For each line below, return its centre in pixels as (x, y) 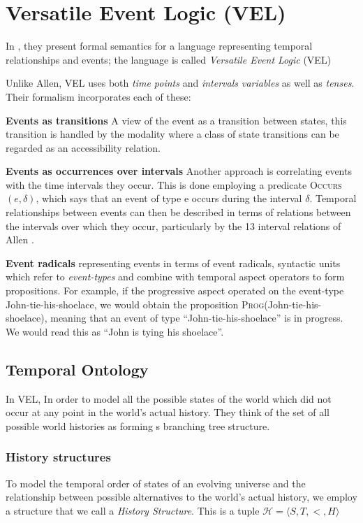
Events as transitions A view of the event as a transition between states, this (176, 120)
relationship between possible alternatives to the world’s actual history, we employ (181, 497)
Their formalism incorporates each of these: (98, 96)
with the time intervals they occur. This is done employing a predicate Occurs (174, 184)
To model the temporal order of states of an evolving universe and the (156, 483)
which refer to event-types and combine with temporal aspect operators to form (175, 277)
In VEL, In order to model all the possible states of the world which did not (169, 398)
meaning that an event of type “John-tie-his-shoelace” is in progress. (197, 318)
